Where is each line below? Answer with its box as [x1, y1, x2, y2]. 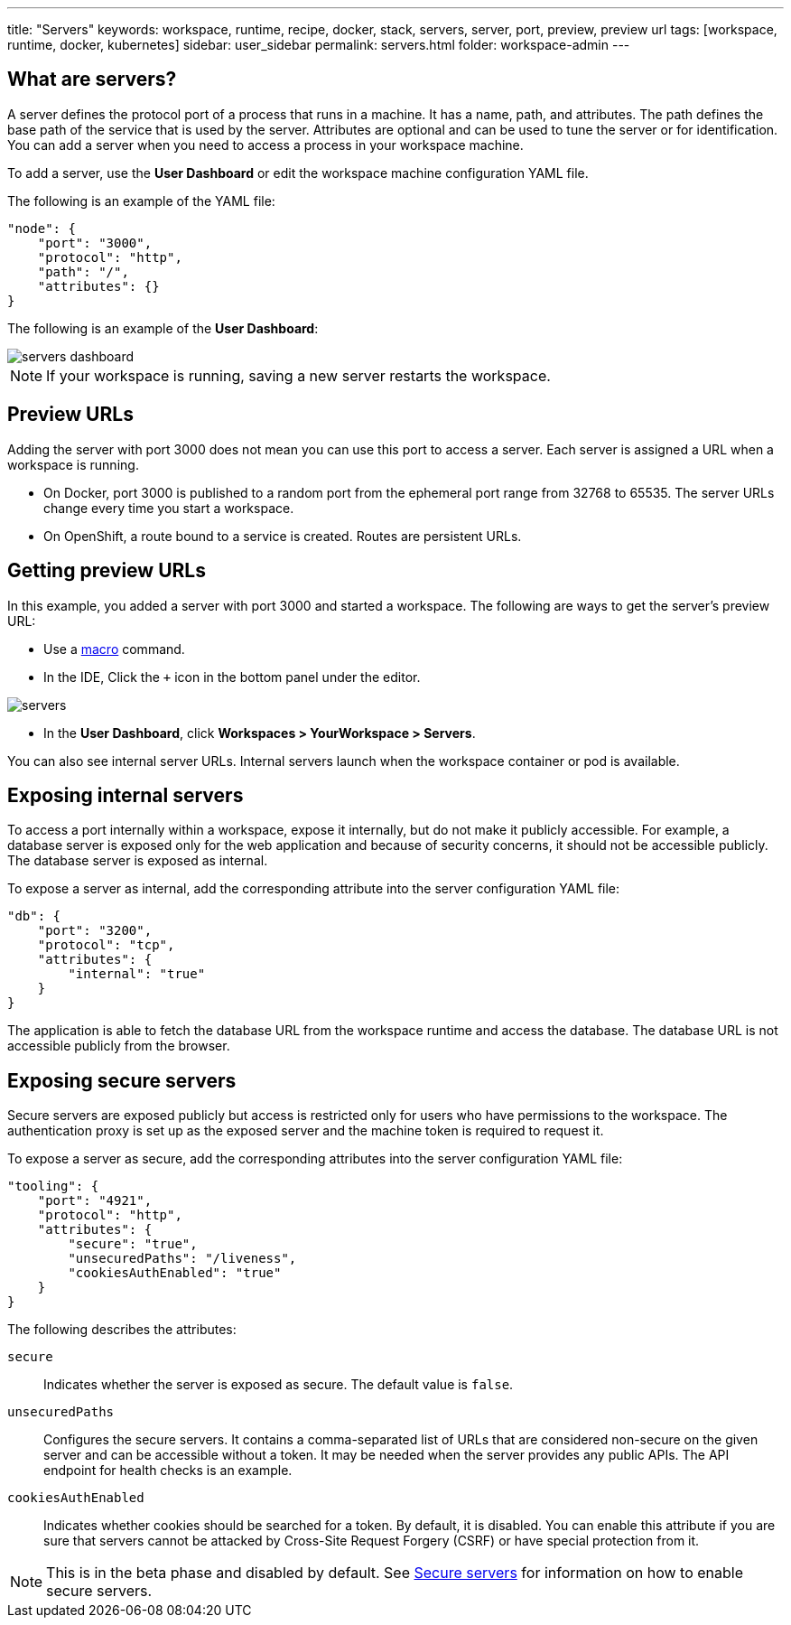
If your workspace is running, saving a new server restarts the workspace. [46, 366, 551, 385]
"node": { [7, 220, 76, 236]
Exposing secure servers [7, 1069, 237, 1092]
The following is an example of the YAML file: [7, 192, 275, 209]
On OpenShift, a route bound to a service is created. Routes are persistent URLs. [43, 528, 522, 544]
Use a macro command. [43, 640, 185, 657]
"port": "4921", [37, 1193, 153, 1209]
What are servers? [7, 68, 177, 91]
